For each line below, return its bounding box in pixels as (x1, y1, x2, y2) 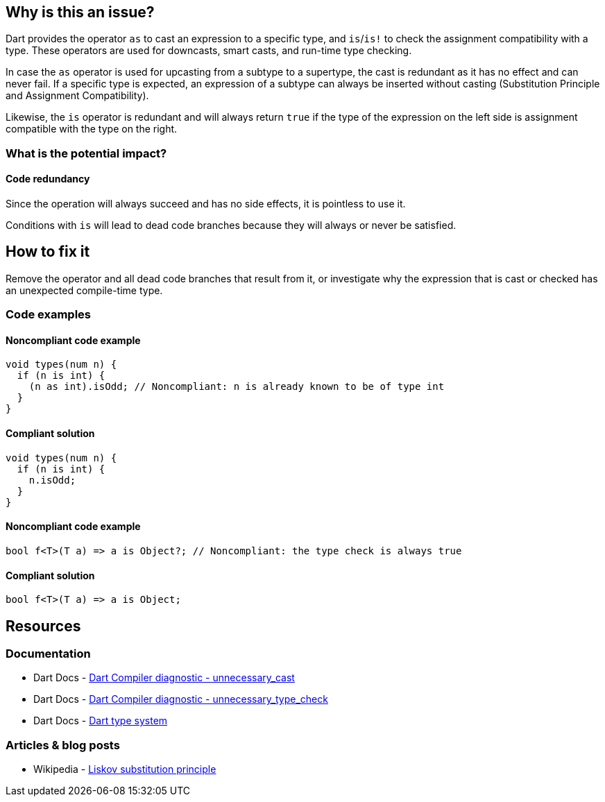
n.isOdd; (28, 474, 76, 486)
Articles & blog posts (6, 737, 120, 752)
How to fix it (6, 243, 90, 261)
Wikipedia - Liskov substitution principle (33, 763, 216, 776)
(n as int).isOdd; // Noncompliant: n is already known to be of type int (28, 381, 445, 393)
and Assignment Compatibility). (6, 89, 149, 102)
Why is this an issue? (6, 3, 155, 21)
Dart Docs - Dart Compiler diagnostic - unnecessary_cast (33, 672, 295, 684)
